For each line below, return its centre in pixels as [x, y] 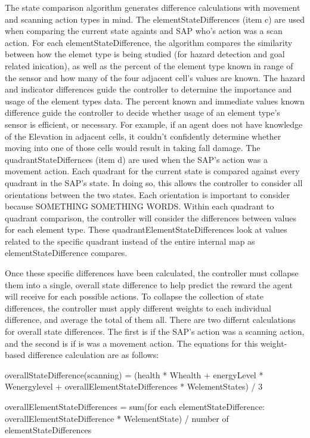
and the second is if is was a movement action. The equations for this [131, 343]
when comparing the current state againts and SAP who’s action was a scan [144, 31]
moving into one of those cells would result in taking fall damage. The [133, 148]
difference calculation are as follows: [93, 355]
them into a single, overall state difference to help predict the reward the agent [149, 284]
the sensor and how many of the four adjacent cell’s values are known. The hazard [155, 77]
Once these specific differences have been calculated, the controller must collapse [152, 273]
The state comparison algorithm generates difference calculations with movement [153, 7]
